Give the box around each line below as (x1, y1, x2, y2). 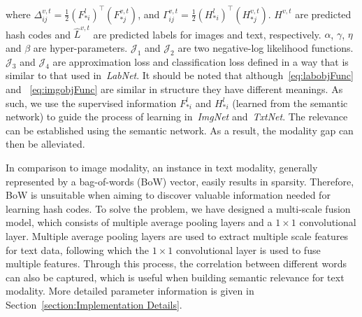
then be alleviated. (6, 136, 85, 151)
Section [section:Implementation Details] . (6, 297, 182, 311)
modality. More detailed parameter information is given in (6, 283, 254, 298)
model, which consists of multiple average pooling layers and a (6, 215, 273, 230)
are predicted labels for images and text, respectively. (93, 27, 321, 41)
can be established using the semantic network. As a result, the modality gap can (6, 122, 354, 137)
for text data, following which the (6, 242, 150, 257)
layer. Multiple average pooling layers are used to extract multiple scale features (6, 228, 349, 243)
